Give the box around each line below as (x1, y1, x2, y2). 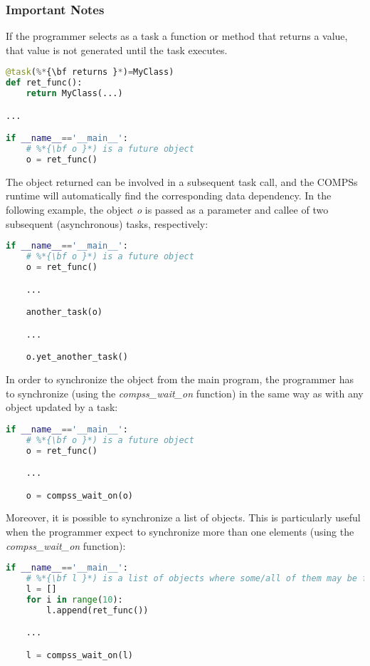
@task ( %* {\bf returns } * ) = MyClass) (6, 67, 174, 78)
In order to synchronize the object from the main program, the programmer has (6, 371, 354, 386)
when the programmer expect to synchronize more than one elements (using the (6, 524, 354, 539)
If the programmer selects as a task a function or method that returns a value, (6, 28, 348, 43)
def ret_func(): (6, 78, 83, 88)
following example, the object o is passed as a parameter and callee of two (6, 202, 329, 217)
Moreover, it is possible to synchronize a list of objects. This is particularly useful (6, 510, 361, 525)
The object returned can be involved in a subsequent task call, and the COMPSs (6, 174, 358, 189)
